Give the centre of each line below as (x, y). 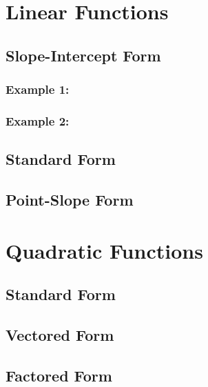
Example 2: (38, 120)
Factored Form (59, 375)
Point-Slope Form (70, 200)
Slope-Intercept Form (83, 55)
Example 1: (38, 89)
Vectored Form (60, 334)
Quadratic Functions (104, 250)
